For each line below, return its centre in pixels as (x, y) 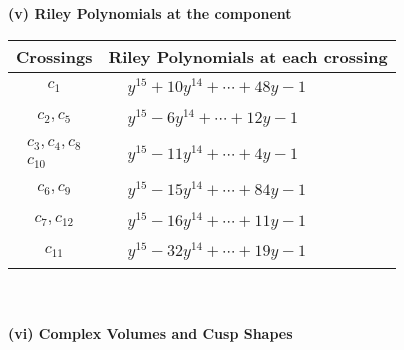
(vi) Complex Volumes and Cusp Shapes (150, 332)
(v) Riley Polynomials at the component (150, 13)
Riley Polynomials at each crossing (248, 56)
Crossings (54, 56)
